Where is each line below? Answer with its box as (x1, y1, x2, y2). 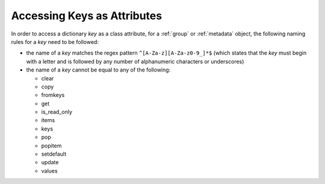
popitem (41, 142, 62, 149)
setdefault (41, 150, 67, 158)
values (41, 167, 58, 174)
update (41, 159, 59, 166)
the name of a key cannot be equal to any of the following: (26, 66, 171, 73)
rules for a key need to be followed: (11, 38, 99, 45)
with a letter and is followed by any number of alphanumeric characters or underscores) (26, 58, 244, 65)
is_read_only (41, 108, 72, 115)
